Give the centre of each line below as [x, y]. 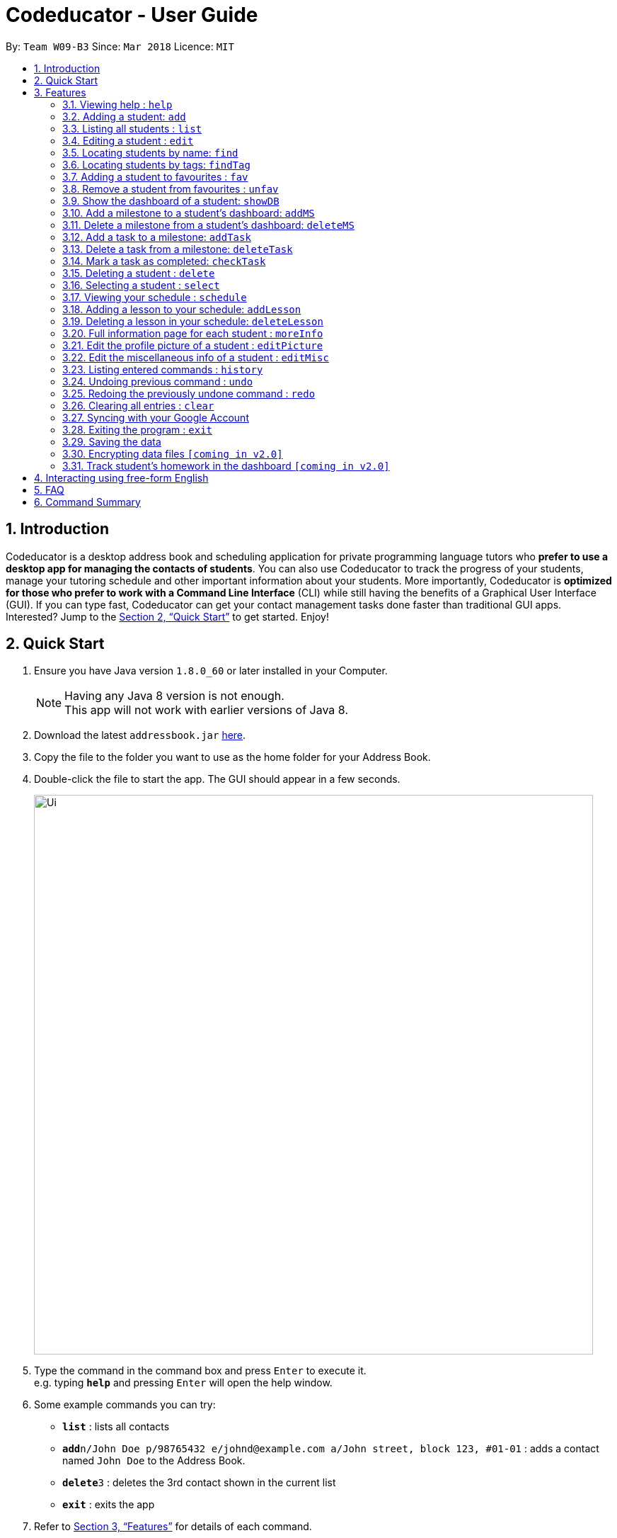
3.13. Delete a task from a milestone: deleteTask [178, 249]
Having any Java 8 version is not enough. [174, 696]
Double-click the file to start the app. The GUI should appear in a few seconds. [217, 779]
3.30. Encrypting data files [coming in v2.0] [173, 453]
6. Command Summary [87, 502]
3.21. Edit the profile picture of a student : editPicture [193, 345]
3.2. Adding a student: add [124, 116]
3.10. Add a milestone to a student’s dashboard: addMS [189, 213]
